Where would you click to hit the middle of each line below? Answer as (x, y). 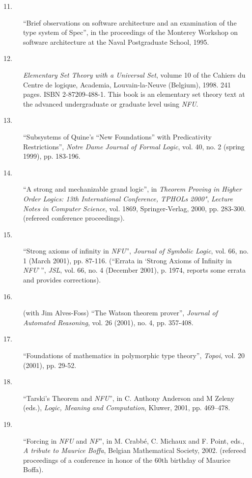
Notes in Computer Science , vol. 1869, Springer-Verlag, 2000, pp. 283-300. (135, 208)
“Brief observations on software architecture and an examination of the (130, 22)
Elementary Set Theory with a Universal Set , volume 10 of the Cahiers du (134, 74)
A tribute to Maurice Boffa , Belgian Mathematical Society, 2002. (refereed (135, 450)
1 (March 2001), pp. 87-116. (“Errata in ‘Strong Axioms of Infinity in (127, 260)
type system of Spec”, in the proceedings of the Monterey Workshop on (131, 32)
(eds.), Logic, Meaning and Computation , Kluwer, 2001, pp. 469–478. (127, 408)
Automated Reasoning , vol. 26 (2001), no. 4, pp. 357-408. (108, 322)
